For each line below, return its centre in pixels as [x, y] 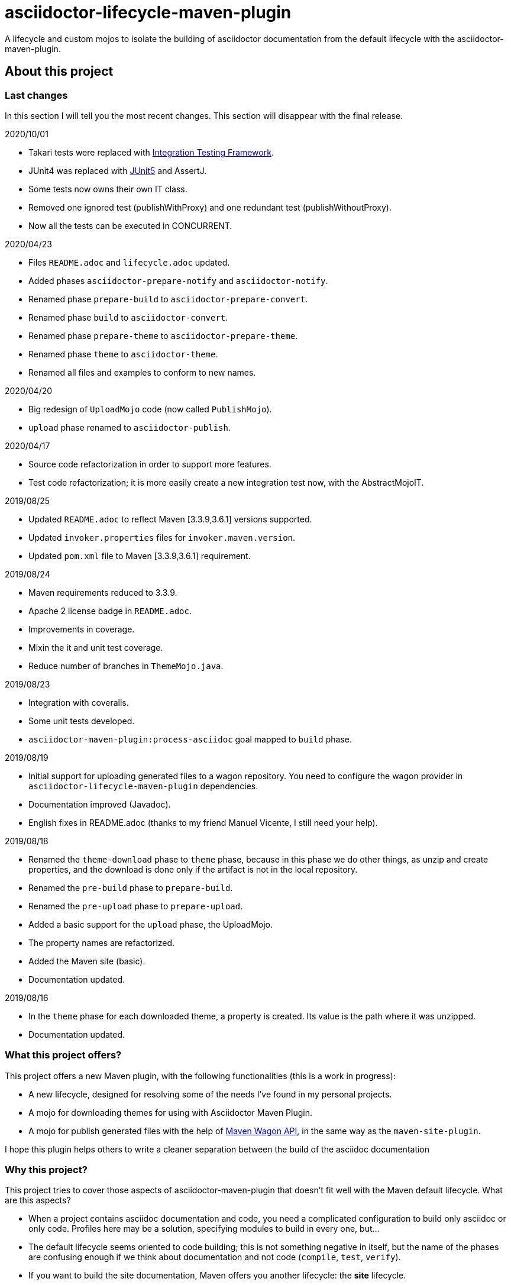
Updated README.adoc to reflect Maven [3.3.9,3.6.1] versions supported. [170, 519]
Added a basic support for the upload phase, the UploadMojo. [151, 924]
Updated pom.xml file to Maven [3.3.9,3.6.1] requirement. [140, 556]
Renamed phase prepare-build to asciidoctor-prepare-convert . [168, 299]
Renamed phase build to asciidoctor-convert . [128, 317]
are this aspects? [38, 1200]
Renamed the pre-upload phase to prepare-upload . [136, 906]
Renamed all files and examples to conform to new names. [142, 372]
